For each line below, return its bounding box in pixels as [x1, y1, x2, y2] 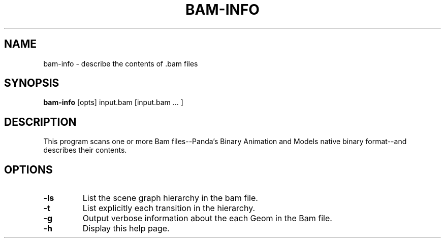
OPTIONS [4, 163, 53, 176]
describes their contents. [43, 146, 127, 155]
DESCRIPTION [4, 115, 77, 128]
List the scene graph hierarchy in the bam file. [82, 193, 258, 203]
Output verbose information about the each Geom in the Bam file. [82, 213, 332, 224]
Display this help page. [82, 223, 170, 234]
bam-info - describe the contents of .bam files [43, 59, 198, 68]
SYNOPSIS [4, 77, 59, 90]
